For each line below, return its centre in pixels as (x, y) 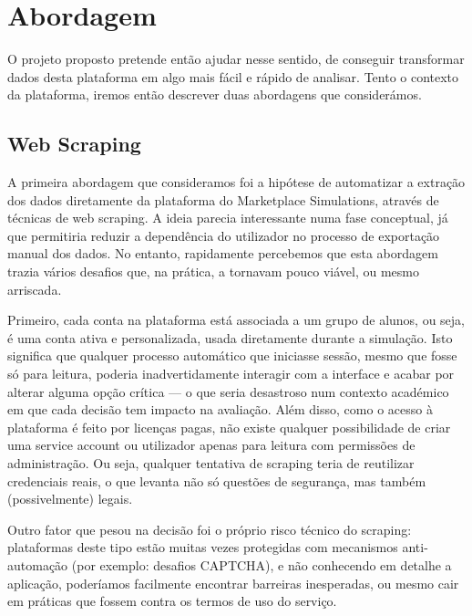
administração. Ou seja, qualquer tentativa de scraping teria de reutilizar (211, 463)
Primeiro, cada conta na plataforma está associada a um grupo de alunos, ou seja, (236, 320)
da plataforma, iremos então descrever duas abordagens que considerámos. (215, 94)
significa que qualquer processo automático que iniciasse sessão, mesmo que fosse (232, 355)
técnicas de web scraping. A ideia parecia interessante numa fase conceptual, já (228, 218)
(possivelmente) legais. (70, 499)
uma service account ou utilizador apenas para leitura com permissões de (211, 445)
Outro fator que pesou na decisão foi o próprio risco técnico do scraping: (210, 529)
